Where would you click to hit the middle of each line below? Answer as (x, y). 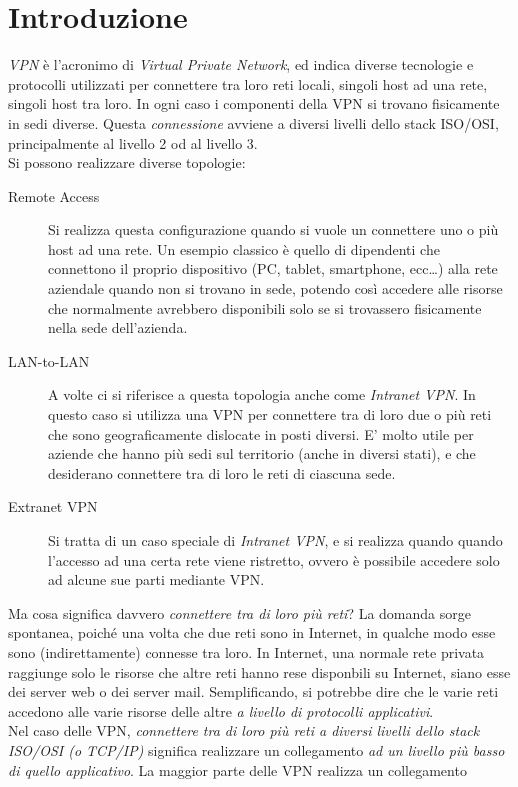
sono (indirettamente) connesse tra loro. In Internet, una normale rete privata (246, 651)
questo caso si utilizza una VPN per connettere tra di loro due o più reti (270, 414)
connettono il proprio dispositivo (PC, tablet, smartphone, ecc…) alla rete (273, 268)
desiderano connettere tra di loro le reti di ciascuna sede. (222, 472)
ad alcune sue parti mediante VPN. (156, 579)
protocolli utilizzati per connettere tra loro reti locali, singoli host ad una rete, (248, 83)
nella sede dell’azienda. (118, 327)
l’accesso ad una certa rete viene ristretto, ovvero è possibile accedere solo (274, 559)
